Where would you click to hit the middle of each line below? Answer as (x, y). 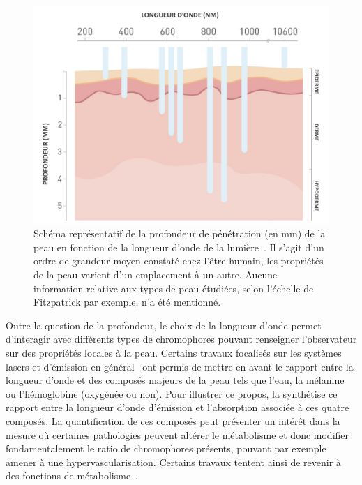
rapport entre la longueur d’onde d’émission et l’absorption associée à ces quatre (178, 407)
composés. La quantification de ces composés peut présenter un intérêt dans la (173, 420)
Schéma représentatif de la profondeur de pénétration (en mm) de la (180, 233)
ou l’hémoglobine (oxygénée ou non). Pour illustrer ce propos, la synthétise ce (172, 393)
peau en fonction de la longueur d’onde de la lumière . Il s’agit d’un (179, 247)
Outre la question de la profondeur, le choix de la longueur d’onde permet (164, 325)
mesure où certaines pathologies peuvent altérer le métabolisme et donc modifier (178, 434)
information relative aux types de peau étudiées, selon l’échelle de (174, 288)
